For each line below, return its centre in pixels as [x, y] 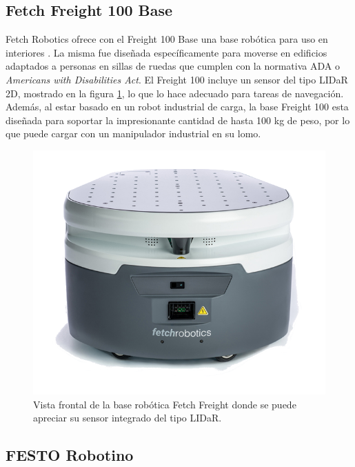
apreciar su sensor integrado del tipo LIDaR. [128, 418]
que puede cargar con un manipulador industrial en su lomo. [133, 133]
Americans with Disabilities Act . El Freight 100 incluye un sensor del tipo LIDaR [177, 79]
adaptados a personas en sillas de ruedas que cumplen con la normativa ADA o [173, 66]
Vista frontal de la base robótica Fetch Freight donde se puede [165, 404]
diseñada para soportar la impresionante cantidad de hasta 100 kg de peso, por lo [178, 120]
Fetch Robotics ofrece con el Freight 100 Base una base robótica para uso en [167, 39]
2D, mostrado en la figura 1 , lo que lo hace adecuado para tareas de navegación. [175, 93]
